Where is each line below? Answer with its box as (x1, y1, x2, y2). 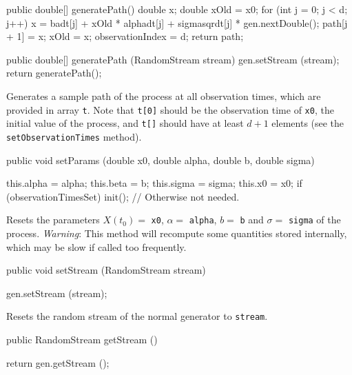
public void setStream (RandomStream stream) (6, 263, 206, 277)
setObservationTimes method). (6, 129, 142, 143)
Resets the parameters (6, 212, 100, 227)
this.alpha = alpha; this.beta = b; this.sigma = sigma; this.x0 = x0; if (6, 176, 302, 190)
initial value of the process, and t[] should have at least (6, 116, 244, 130)
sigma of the (288, 212, 341, 227)
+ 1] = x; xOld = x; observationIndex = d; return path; (6, 29, 244, 43)
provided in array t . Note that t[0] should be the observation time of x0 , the (6, 102, 334, 116)
